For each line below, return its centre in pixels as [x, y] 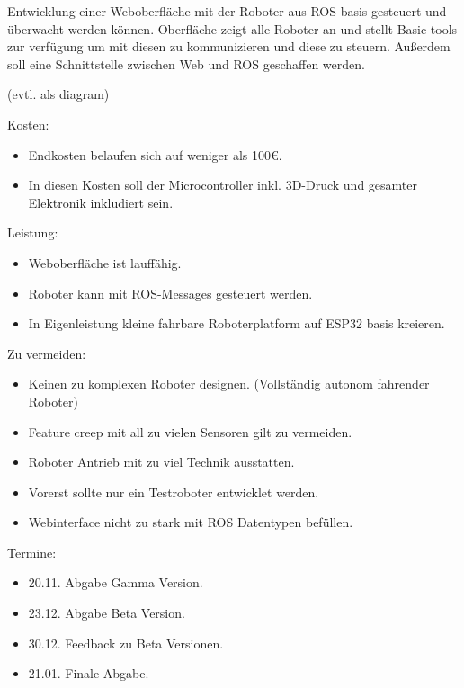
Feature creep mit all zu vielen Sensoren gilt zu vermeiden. [190, 431]
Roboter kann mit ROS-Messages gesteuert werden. [170, 293]
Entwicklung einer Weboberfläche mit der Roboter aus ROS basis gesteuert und [227, 11]
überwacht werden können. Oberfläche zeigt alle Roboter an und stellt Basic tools [232, 28]
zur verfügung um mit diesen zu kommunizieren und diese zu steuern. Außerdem [229, 46]
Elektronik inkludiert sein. [101, 202]
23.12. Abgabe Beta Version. [107, 613]
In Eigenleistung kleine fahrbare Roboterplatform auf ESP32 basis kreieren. [236, 323]
